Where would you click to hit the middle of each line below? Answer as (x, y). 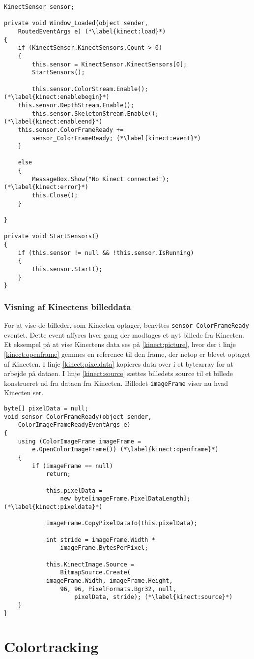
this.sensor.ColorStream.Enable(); (90, 89)
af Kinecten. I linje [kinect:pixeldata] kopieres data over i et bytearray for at (119, 363)
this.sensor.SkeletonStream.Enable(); (95, 113)
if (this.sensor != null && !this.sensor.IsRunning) (106, 253)
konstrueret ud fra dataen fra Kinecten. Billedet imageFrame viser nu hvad (116, 383)
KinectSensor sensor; (39, 7)
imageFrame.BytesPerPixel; (104, 548)
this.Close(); (55, 196)
